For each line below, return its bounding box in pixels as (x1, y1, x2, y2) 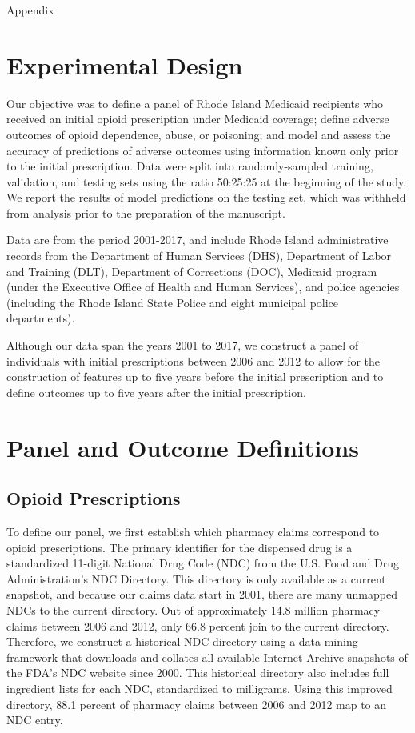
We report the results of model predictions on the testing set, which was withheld (6, 189, 406, 206)
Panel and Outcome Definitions (6, 431, 359, 463)
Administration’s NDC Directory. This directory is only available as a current (6, 570, 386, 587)
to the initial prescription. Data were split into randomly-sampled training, (6, 158, 373, 174)
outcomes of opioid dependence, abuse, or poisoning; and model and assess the (6, 126, 391, 142)
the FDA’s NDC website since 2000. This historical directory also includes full (6, 664, 389, 681)
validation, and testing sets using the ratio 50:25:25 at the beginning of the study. (6, 173, 407, 190)
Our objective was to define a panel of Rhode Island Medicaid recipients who (6, 94, 384, 111)
